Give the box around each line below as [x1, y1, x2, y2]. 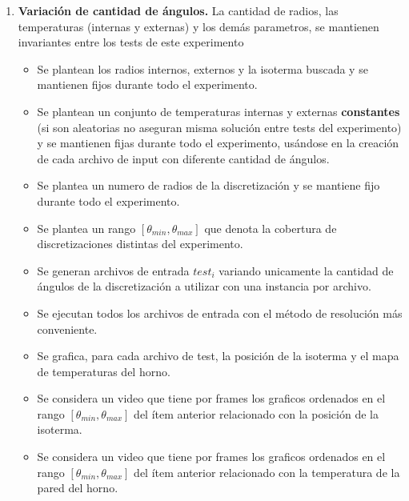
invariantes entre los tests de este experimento [18, 34, 244, 50]
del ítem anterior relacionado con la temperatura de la [134, 463, 400, 480]
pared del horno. [37, 479, 118, 496]
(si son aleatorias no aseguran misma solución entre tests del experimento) [37, 118, 402, 135]
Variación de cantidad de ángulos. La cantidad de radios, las [18, 2, 339, 18]
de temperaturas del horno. [37, 363, 170, 379]
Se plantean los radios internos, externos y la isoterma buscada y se [37, 60, 368, 77]
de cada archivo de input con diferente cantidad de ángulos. [37, 150, 330, 166]
